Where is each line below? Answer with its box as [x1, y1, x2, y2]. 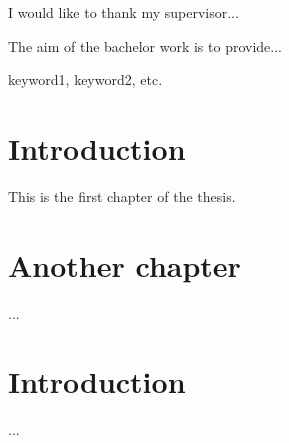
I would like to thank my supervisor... [8, 2, 239, 22]
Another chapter [8, 244, 241, 285]
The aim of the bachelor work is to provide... [8, 35, 282, 56]
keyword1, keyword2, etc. [8, 69, 163, 90]
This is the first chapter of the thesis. [8, 185, 236, 206]
